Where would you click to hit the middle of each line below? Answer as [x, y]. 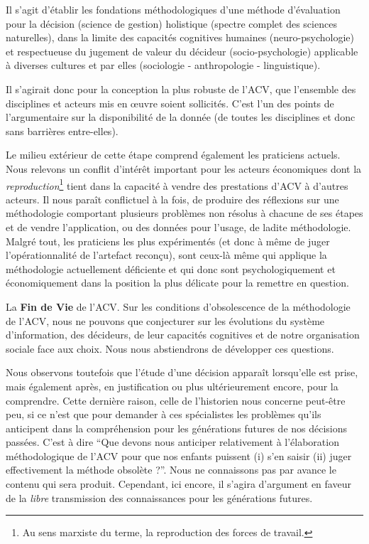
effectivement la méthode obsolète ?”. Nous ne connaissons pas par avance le [171, 470]
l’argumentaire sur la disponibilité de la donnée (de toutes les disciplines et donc [181, 117]
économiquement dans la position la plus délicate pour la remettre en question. [177, 283]
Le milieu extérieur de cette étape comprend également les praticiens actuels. [173, 155]
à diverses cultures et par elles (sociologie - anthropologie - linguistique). [163, 65]
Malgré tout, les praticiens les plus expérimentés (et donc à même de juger [168, 241]
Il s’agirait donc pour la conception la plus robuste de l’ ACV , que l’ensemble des [181, 89]
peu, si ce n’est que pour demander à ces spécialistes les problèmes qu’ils [164, 414]
